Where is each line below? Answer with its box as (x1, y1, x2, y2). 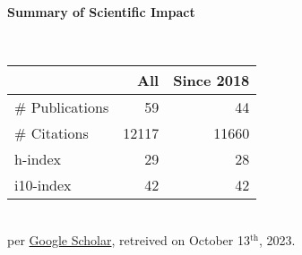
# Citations (14, 123, 89, 144)
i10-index (14, 174, 72, 196)
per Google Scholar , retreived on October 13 (7, 230, 250, 249)
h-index (14, 149, 62, 170)
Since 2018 (173, 70, 250, 91)
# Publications (14, 97, 109, 118)
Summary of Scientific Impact (7, 3, 195, 21)
